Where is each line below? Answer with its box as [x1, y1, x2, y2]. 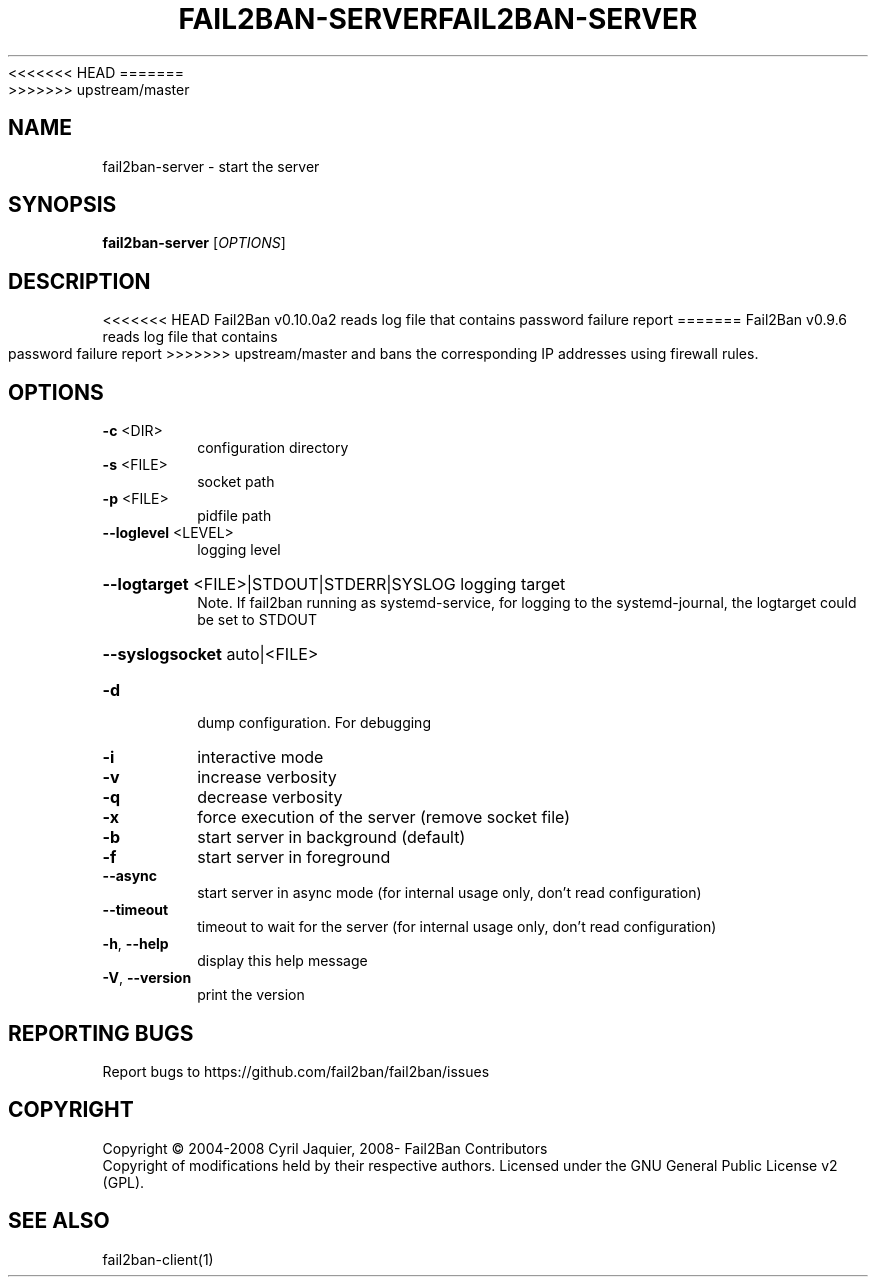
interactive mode [197, 747, 324, 768]
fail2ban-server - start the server [102, 157, 320, 175]
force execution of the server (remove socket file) [197, 807, 571, 828]
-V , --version [102, 969, 192, 987]
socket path [197, 473, 275, 491]
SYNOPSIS [8, 192, 117, 218]
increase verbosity [197, 767, 337, 788]
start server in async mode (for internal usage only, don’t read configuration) [197, 884, 702, 902]
